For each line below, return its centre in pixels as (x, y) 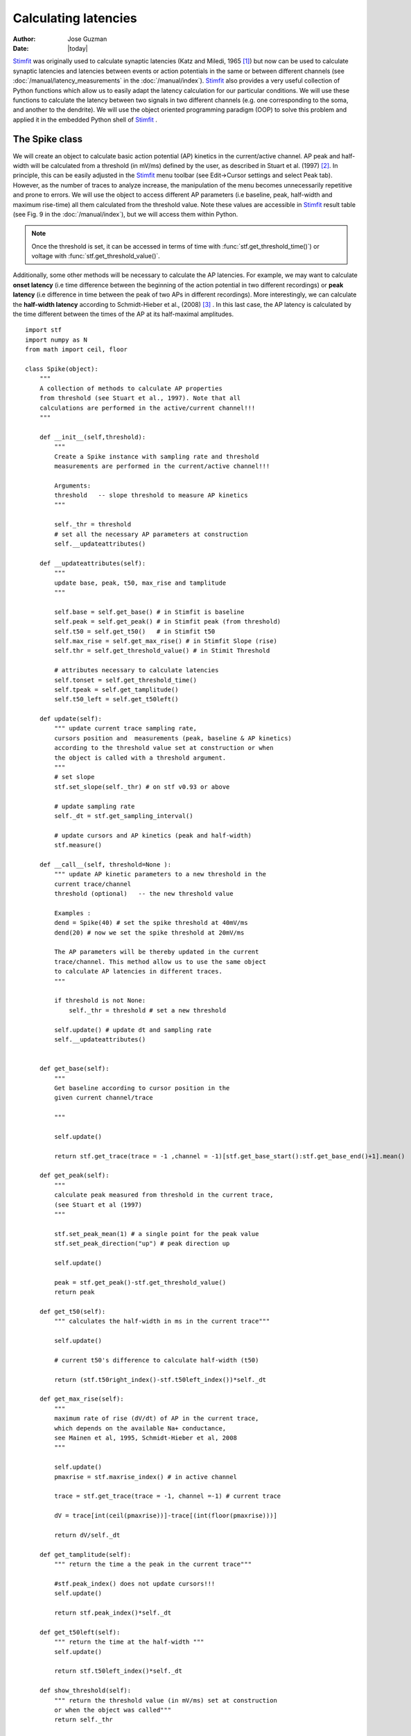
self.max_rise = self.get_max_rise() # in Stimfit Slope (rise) (166, 641)
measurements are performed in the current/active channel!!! (162, 466)
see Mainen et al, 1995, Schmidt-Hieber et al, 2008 (146, 1438)
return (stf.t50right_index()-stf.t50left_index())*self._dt (160, 1379)
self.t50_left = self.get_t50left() (117, 699)
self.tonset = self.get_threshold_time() (126, 680)
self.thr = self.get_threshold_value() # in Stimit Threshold (162, 651)
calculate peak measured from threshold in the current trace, (164, 1195)
